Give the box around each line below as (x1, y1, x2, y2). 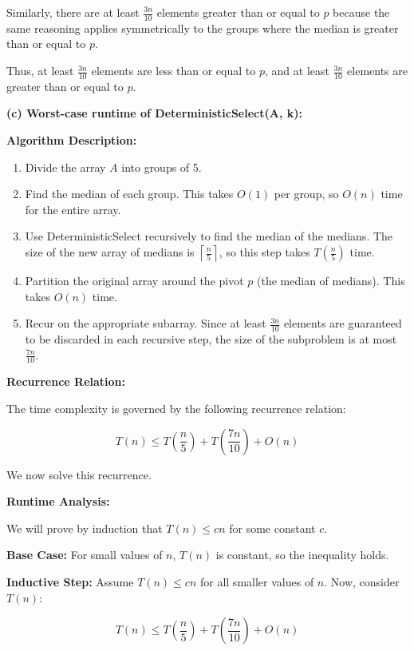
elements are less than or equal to (91, 62, 256, 79)
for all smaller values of (199, 574, 314, 589)
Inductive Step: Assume (6, 574, 134, 589)
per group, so (274, 185, 339, 202)
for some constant (229, 519, 316, 536)
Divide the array (25, 158, 106, 175)
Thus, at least (6, 62, 74, 79)
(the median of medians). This (257, 272, 405, 288)
